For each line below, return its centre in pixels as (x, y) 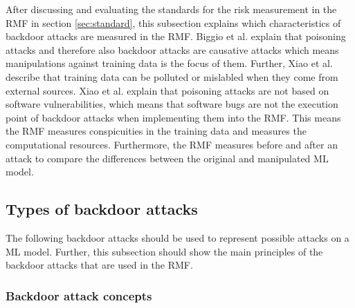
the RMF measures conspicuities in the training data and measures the (156, 131)
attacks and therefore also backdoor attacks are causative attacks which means (172, 49)
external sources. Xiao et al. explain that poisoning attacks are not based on (167, 90)
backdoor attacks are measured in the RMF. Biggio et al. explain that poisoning (176, 36)
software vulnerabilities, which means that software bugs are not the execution (172, 104)
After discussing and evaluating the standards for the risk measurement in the (171, 9)
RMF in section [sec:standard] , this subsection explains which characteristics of (173, 22)
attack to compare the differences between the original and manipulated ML (167, 158)
